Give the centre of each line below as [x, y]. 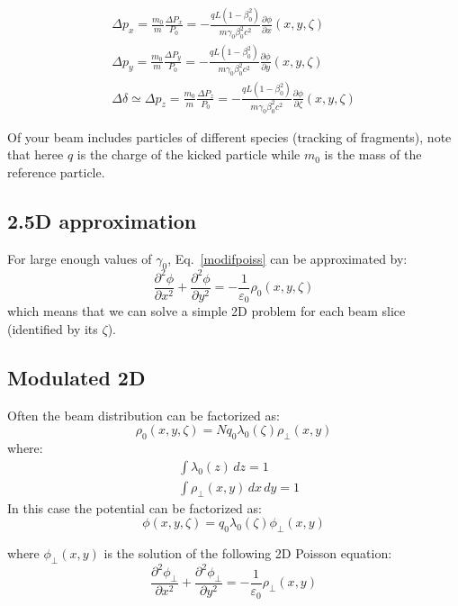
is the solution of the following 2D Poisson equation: [248, 552]
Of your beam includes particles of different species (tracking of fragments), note [229, 136]
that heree [36, 154]
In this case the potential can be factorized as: [135, 507]
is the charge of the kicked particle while [189, 154]
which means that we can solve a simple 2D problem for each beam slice [207, 311]
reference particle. [56, 172]
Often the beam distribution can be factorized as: [144, 415]
